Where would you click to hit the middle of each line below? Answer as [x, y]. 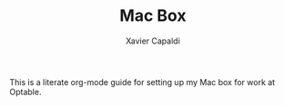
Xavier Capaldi [153, 41]
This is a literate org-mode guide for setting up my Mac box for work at [142, 82]
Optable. [25, 92]
